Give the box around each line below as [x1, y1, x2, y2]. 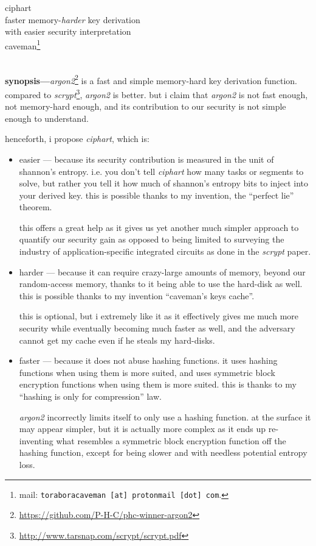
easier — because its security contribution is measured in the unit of [19, 152, 274, 165]
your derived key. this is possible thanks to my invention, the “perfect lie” [19, 188, 294, 201]
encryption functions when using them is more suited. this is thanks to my [19, 378, 297, 391]
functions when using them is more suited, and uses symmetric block [19, 366, 275, 378]
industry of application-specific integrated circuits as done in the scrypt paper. [19, 245, 311, 258]
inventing [19, 434, 53, 447]
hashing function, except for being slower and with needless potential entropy [19, 446, 307, 459]
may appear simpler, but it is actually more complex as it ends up [19, 422, 266, 435]
